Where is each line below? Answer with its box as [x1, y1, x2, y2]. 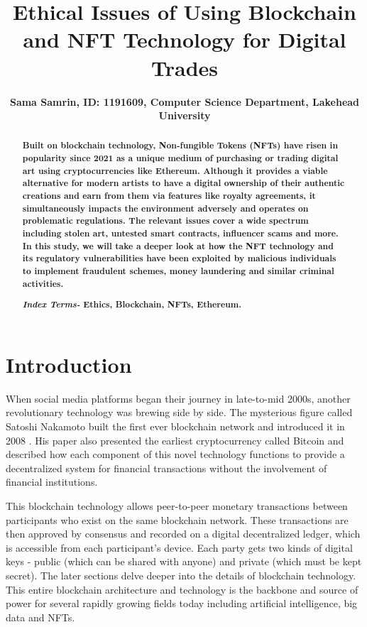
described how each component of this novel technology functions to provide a [6, 447, 345, 462]
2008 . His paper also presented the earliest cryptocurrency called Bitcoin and [6, 432, 344, 447]
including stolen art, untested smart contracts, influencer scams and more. [22, 227, 339, 240]
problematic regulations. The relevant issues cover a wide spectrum [22, 214, 309, 227]
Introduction [6, 349, 132, 378]
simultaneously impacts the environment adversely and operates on [22, 202, 309, 214]
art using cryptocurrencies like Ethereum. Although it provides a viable [22, 164, 328, 177]
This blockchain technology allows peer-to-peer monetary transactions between [6, 498, 348, 513]
